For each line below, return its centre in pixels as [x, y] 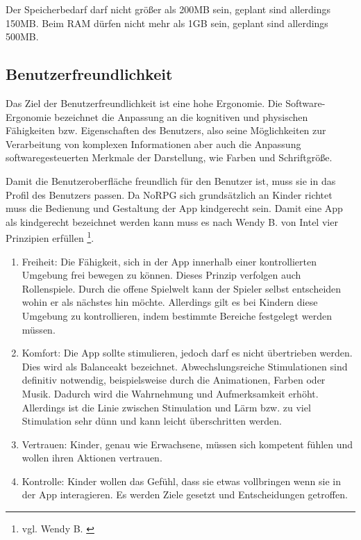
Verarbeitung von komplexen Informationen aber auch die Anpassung [153, 144]
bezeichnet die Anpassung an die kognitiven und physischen [181, 116]
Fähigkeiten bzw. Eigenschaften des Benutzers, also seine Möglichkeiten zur [166, 130]
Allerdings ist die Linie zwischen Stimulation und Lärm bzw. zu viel [166, 407]
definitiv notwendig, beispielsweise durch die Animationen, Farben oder [174, 380]
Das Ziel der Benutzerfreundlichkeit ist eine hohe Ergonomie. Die [144, 103]
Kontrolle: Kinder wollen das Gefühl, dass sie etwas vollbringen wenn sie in [181, 481]
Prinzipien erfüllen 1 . [50, 237]
